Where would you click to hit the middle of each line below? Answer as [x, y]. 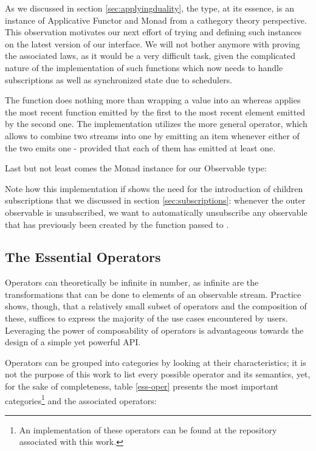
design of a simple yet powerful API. [73, 342]
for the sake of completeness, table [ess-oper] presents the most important [142, 386]
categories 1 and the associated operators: [81, 399]
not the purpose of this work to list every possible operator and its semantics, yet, [158, 374]
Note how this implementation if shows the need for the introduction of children [154, 188]
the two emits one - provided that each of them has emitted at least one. [140, 147]
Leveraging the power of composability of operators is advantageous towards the [154, 330]
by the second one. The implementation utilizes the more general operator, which [156, 124]
